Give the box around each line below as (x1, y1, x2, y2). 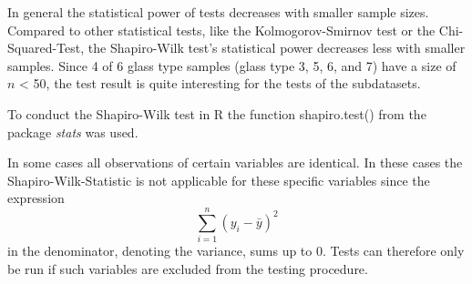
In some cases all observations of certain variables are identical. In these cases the (7, 153, 463, 172)
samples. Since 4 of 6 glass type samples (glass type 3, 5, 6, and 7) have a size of (7, 56, 457, 75)
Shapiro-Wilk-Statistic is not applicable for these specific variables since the (7, 170, 430, 189)
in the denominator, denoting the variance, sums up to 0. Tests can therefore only (7, 241, 465, 260)
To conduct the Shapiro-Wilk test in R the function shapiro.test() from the (7, 104, 426, 123)
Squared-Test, (7, 38, 85, 57)
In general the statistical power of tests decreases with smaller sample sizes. (7, 3, 429, 21)
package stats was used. (7, 122, 139, 141)
